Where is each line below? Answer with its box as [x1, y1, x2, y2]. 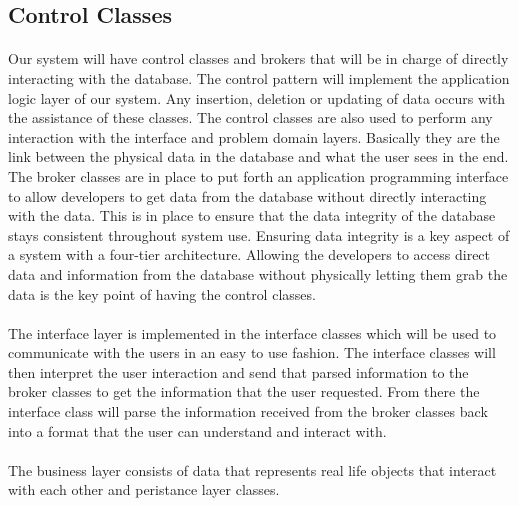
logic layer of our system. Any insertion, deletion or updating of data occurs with [8, 87, 506, 108]
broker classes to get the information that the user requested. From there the [8, 381, 480, 402]
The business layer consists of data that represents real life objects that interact [8, 459, 497, 480]
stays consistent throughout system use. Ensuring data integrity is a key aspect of [8, 224, 510, 245]
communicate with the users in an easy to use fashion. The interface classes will [8, 342, 496, 363]
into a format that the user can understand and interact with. [8, 420, 387, 441]
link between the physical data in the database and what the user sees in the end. [8, 146, 509, 167]
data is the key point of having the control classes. [8, 283, 316, 304]
